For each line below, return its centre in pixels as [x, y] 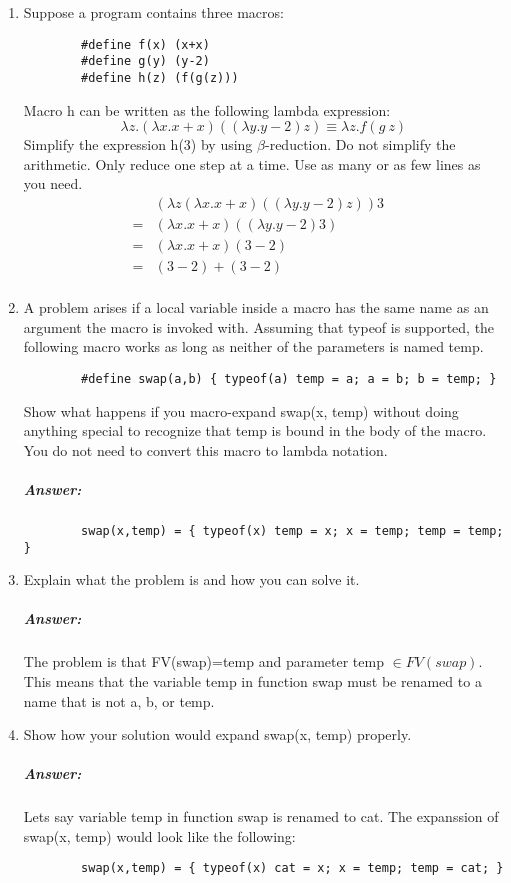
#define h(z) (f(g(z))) [160, 77]
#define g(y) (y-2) [145, 61]
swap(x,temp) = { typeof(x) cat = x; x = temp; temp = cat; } [292, 868]
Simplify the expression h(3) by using [138, 144]
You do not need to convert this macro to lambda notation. [205, 449]
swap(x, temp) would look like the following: [159, 835]
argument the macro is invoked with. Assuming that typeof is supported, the [259, 326]
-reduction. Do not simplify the [360, 144]
